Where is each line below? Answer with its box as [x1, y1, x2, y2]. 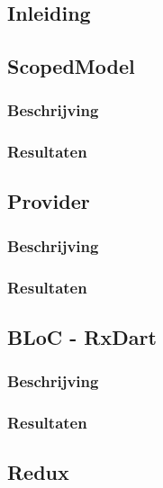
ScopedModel [7, 51, 135, 79]
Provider [7, 187, 90, 215]
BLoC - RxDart [7, 322, 157, 350]
